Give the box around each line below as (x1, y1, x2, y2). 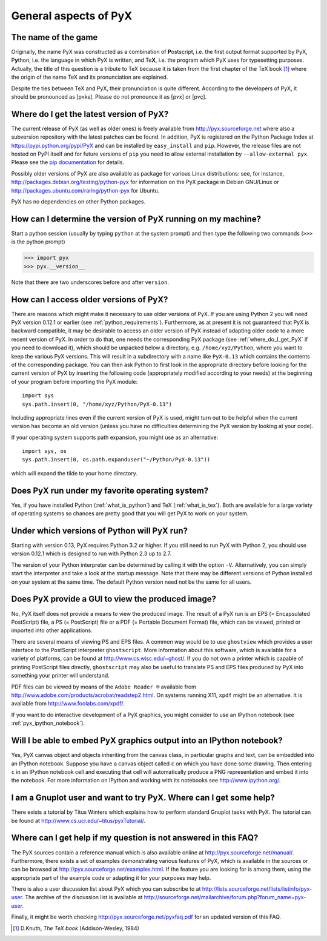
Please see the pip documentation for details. (11, 159, 124, 166)
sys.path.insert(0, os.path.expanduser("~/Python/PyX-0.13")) (22, 456, 211, 463)
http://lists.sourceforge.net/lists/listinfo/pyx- (202, 885, 312, 893)
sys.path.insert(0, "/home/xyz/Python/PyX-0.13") (22, 400, 173, 408)
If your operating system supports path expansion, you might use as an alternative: (11, 434, 219, 441)
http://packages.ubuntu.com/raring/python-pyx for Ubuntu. (11, 187, 160, 194)
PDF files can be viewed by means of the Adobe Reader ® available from (11, 683, 197, 690)
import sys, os (22, 448, 67, 455)
